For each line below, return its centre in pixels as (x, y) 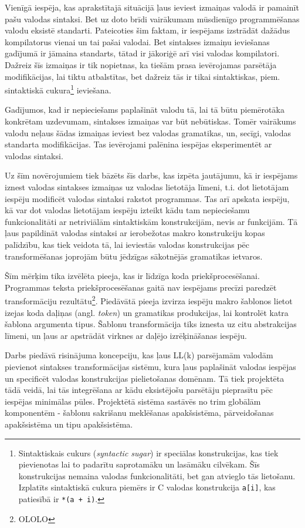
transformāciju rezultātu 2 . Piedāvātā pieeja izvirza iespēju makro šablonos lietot (149, 300)
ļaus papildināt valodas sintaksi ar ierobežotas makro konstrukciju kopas (135, 233)
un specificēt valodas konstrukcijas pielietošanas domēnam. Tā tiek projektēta (145, 378)
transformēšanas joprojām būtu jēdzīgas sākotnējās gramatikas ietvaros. (134, 256)
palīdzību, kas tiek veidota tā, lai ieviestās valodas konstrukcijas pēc (127, 244)
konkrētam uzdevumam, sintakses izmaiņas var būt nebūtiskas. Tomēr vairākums (150, 121)
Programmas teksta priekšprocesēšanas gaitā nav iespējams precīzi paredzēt (141, 287)
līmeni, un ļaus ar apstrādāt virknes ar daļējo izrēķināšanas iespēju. (126, 335)
